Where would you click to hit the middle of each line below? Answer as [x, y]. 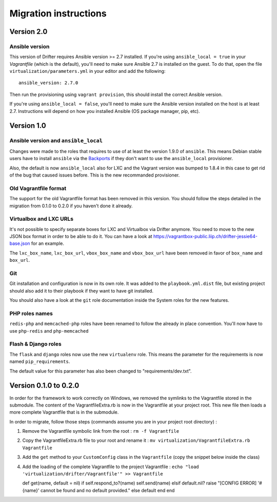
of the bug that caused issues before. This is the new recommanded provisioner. [95, 175]
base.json [20, 243]
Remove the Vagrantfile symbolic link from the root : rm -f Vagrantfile [101, 431]
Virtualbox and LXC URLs [42, 219]
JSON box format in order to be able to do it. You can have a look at [81, 237]
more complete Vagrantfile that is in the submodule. [64, 412]
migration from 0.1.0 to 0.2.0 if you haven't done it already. [71, 206]
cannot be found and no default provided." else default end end [107, 490]
